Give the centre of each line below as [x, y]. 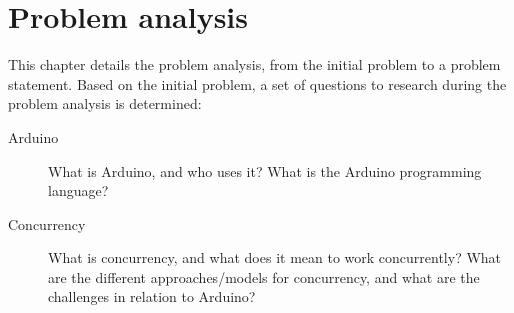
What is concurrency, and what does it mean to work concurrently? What [275, 257]
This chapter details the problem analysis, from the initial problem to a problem [254, 64]
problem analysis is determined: [105, 103]
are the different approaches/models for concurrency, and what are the [264, 276]
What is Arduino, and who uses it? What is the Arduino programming [265, 170]
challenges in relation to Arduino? [152, 296]
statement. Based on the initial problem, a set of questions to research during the [257, 83]
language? [78, 190]
